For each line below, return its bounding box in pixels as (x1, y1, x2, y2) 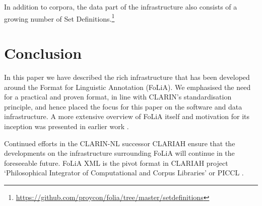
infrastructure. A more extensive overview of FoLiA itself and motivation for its (4, 111, 250, 122)
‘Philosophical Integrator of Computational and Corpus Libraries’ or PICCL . (4, 167, 244, 178)
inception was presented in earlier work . (4, 121, 129, 131)
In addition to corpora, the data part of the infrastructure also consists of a (4, 2, 237, 12)
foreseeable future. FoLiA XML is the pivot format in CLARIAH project (4, 157, 228, 168)
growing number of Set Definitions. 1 (4, 12, 115, 24)
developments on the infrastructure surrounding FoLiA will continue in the (4, 148, 235, 158)
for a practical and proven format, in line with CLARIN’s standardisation (4, 91, 232, 102)
